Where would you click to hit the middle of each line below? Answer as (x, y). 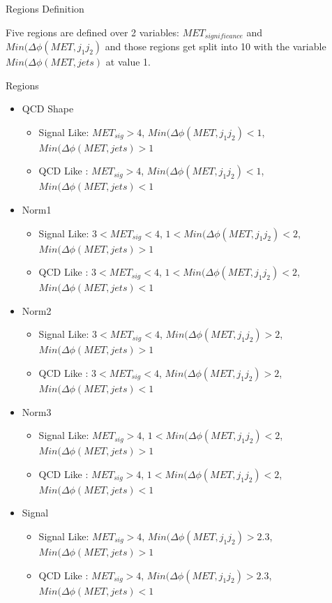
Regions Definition (45, 8)
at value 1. (128, 62)
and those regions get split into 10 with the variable (216, 46)
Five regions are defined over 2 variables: (92, 32)
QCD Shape (48, 109)
